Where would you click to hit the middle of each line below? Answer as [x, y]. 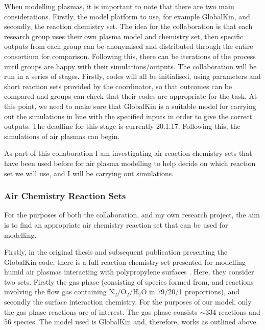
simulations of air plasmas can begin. [62, 136]
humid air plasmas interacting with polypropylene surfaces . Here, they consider [129, 272]
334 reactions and [233, 311]
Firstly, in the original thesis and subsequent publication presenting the [116, 252]
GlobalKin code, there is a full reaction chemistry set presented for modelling [125, 262]
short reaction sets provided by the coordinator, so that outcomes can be [118, 86]
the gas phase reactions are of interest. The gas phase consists [101, 311]
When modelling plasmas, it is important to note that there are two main [119, 6]
